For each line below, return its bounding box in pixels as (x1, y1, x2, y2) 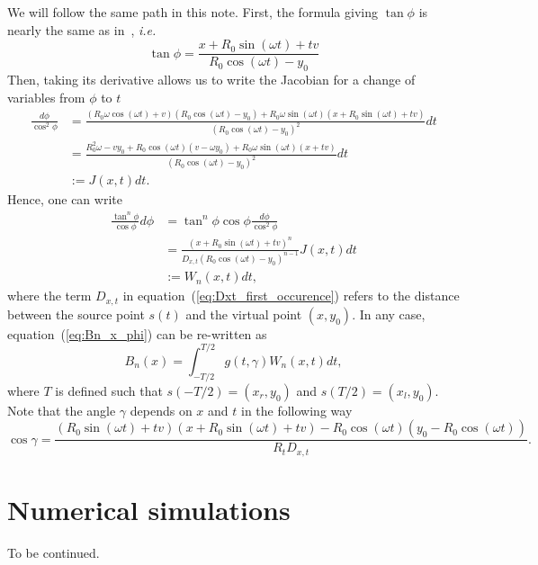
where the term (7, 286, 92, 305)
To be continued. (7, 543, 100, 561)
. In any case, (352, 304, 426, 323)
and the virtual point (185, 304, 302, 323)
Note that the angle (7, 400, 116, 419)
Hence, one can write (7, 190, 122, 209)
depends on (130, 400, 193, 419)
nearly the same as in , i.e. (7, 20, 157, 39)
